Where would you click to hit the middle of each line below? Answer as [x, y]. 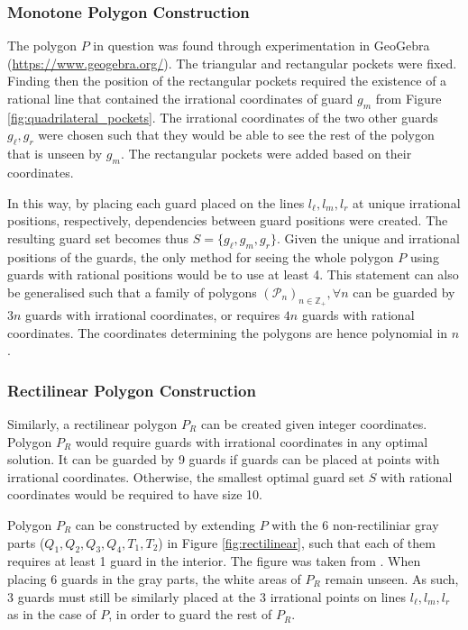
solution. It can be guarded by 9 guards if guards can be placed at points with [224, 459]
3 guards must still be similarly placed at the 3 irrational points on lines [207, 596]
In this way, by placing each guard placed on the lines [156, 202]
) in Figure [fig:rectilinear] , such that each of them [297, 542]
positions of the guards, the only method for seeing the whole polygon [201, 256]
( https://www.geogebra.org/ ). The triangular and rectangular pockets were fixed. [232, 63]
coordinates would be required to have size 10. [135, 494]
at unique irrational [407, 202]
